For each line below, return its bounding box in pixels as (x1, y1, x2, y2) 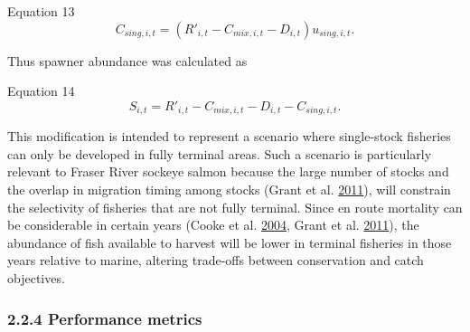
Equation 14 (7, 81, 75, 100)
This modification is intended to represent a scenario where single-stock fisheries (7, 127, 451, 146)
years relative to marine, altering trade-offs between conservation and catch (7, 251, 424, 270)
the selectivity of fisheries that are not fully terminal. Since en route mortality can (7, 197, 463, 216)
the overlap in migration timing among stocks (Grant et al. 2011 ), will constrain (7, 180, 451, 199)
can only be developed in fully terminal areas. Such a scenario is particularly (7, 144, 432, 163)
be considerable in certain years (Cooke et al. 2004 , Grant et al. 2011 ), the (7, 215, 419, 234)
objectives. (7, 268, 65, 287)
